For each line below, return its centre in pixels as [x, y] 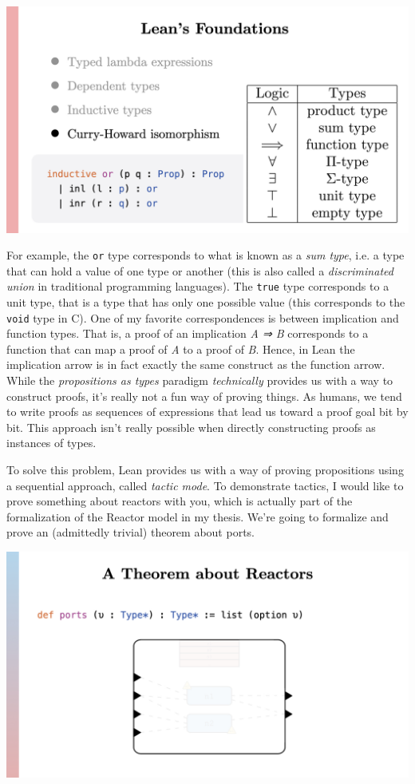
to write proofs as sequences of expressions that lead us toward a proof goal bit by [207, 412]
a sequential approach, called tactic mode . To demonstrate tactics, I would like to [205, 485]
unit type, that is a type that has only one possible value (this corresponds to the [206, 302]
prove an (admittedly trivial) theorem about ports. [130, 532]
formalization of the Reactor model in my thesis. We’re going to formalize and [198, 516]
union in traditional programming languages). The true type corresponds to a [198, 286]
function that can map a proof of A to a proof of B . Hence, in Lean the [181, 348]
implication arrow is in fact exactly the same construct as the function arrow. [196, 364]
